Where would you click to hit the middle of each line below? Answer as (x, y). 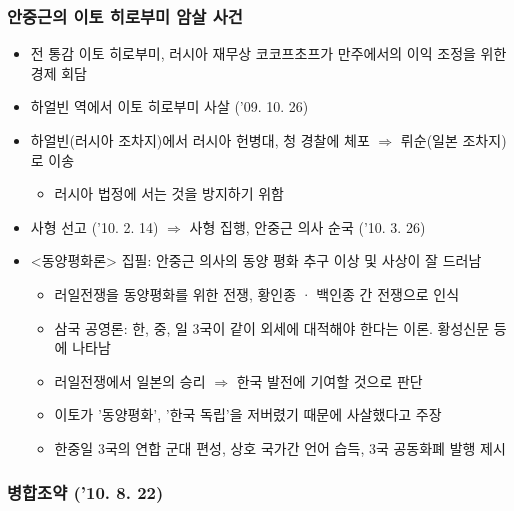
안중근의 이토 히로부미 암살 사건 (125, 15)
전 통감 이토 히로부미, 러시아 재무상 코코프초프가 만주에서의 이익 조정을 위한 (268, 53)
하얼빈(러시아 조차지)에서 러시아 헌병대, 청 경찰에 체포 (200, 140)
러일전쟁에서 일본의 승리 (130, 380)
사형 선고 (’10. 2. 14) (94, 226)
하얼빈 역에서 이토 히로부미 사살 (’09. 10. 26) (169, 106)
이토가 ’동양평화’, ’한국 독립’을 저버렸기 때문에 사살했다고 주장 (248, 414)
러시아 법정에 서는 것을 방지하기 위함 (169, 193)
